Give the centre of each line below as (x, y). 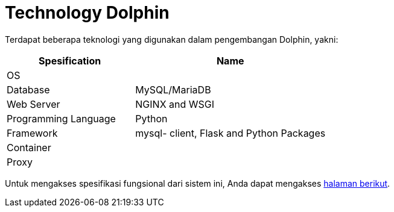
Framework (32, 133)
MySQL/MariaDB (173, 89)
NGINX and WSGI (175, 104)
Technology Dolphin (87, 13)
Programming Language (61, 118)
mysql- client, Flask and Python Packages (230, 133)
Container (29, 147)
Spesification (70, 61)
